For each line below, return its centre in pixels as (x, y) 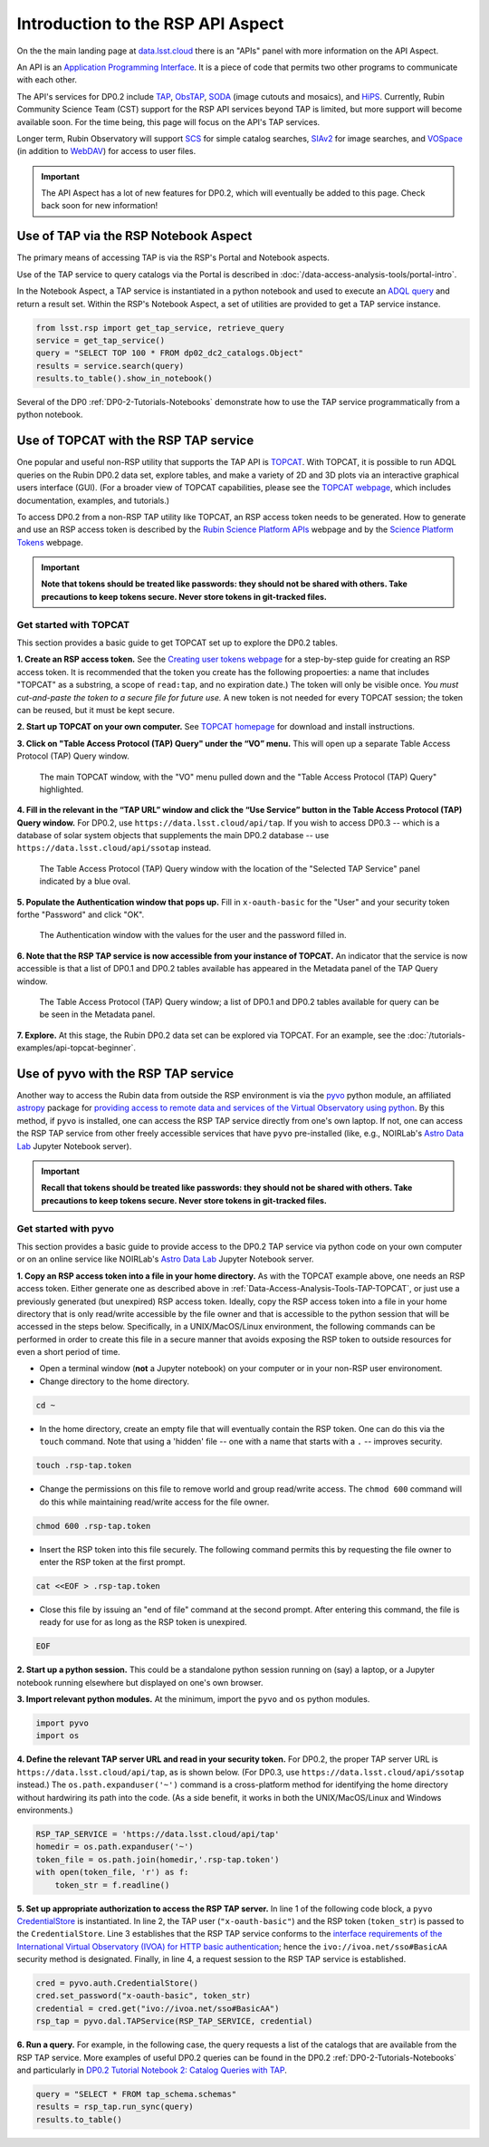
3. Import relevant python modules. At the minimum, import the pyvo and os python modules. (193, 1699)
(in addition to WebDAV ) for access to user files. (106, 151)
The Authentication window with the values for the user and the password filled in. (193, 935)
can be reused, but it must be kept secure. (96, 710)
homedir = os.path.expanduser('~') (115, 1847)
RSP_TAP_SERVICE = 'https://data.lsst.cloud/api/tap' (158, 1834)
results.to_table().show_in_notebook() (124, 379)
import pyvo (62, 1723)
